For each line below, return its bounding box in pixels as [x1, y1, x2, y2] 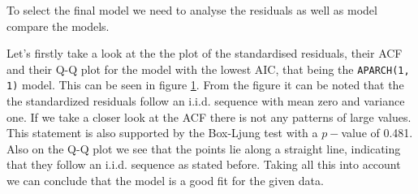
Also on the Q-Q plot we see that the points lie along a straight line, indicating [6, 140, 401, 157]
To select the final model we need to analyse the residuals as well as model [6, 2, 377, 18]
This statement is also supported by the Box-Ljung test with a [6, 124, 318, 141]
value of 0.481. [341, 124, 413, 141]
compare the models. [6, 17, 110, 34]
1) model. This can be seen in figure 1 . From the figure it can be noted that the [6, 76, 404, 93]
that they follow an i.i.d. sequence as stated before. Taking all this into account [6, 156, 401, 173]
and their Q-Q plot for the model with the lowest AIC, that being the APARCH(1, [6, 60, 410, 77]
